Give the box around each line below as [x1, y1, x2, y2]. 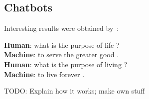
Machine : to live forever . [4, 69, 85, 79]
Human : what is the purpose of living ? [4, 59, 128, 69]
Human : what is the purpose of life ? [4, 39, 120, 50]
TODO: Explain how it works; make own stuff [4, 86, 145, 96]
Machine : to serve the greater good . [4, 49, 119, 60]
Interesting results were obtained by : [4, 23, 119, 33]
